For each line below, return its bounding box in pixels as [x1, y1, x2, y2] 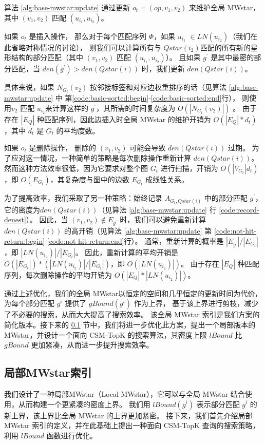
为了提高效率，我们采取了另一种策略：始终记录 [4, 192, 162, 203]
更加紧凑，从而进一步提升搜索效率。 [31, 339, 154, 350]
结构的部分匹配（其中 [11, 52, 83, 63]
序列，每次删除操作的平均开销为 [4, 269, 112, 280]
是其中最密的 [211, 52, 254, 63]
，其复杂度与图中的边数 [50, 173, 129, 184]
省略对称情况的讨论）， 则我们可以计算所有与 [11, 42, 161, 52]
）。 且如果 [165, 52, 201, 63]
